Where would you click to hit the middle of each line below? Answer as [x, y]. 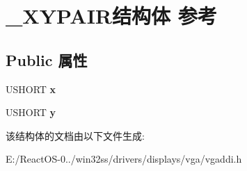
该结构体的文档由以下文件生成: [75, 135]
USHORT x [31, 89]
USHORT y [31, 112]
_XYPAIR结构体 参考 [111, 16]
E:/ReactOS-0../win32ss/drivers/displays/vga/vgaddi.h [124, 159]
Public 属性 [47, 59]
